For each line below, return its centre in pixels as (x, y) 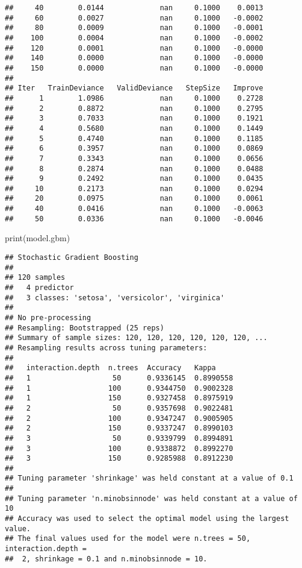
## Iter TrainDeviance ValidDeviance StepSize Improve (134, 88)
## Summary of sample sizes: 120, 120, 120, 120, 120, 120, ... (136, 338)
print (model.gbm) (38, 238)
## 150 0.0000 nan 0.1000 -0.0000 (134, 68)
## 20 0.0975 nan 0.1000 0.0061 (134, 199)
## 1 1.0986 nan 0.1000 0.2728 (134, 98)
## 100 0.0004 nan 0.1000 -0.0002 (134, 38)
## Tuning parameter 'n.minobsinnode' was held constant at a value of (151, 498)
